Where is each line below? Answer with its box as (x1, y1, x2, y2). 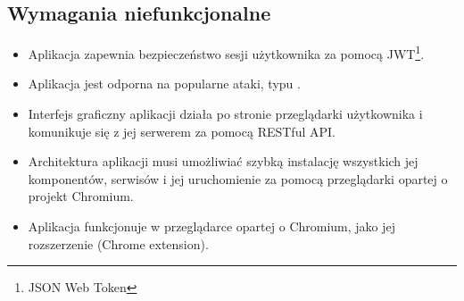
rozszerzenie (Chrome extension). (28, 234, 209, 253)
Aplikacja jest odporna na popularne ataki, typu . (28, 74, 301, 93)
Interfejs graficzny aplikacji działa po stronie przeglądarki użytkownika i (28, 105, 423, 123)
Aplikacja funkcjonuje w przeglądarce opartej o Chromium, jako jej (28, 217, 396, 236)
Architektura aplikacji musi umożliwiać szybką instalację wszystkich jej (28, 152, 418, 171)
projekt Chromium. (28, 187, 134, 205)
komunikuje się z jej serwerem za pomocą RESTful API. (28, 121, 336, 140)
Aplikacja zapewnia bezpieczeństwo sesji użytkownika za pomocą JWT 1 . (28, 42, 425, 63)
